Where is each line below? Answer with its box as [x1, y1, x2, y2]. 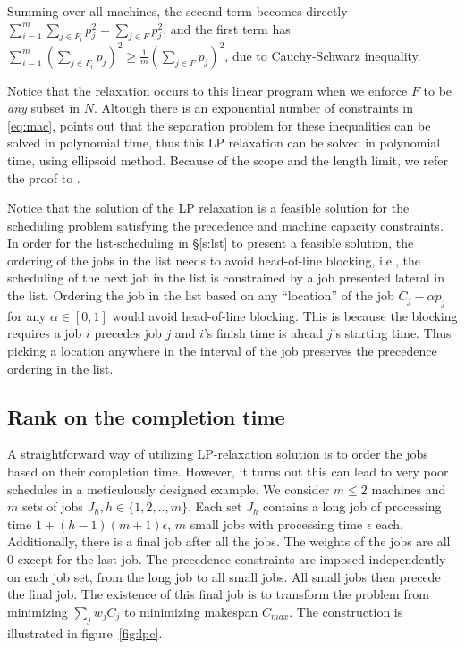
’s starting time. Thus [332, 324, 452, 342]
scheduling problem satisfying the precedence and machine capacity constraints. [7, 215, 444, 234]
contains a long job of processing [263, 497, 442, 516]
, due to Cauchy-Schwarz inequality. [224, 46, 421, 64]
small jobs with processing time [190, 514, 363, 533]
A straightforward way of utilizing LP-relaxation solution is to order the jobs [7, 444, 428, 463]
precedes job [94, 324, 162, 342]
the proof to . [7, 168, 80, 187]
